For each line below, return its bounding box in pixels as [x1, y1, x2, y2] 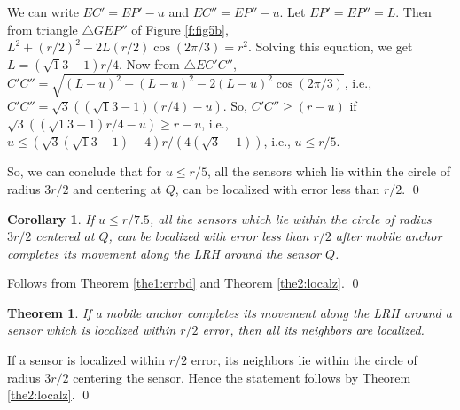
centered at [35, 227, 95, 245]
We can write [7, 3, 79, 20]
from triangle [7, 19, 78, 38]
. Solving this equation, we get [247, 37, 413, 56]
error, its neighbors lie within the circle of [191, 351, 417, 369]
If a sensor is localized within [7, 351, 165, 369]
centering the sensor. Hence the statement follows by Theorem [73, 367, 411, 386]
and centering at [73, 179, 162, 197]
